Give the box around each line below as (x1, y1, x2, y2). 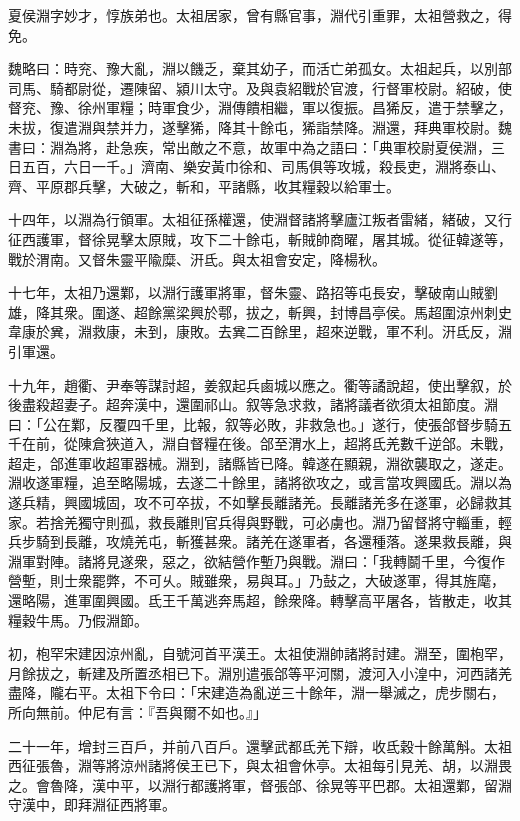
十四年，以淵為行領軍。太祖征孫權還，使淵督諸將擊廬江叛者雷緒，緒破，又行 (8, 209, 512, 230)
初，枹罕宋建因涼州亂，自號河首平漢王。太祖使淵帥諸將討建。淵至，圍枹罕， (8, 643, 512, 664)
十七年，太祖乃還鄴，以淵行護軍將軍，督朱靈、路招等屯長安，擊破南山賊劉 (8, 282, 498, 303)
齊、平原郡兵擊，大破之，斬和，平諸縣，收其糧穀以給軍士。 (8, 175, 400, 196)
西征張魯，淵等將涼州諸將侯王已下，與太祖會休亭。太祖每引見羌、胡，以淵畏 (8, 755, 512, 776)
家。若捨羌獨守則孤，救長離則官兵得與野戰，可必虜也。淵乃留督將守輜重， (8, 511, 498, 532)
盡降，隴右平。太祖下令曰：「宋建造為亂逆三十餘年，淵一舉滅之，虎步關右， (8, 682, 505, 703)
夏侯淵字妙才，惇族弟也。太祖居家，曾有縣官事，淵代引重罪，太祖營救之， (8, 5, 498, 25)
